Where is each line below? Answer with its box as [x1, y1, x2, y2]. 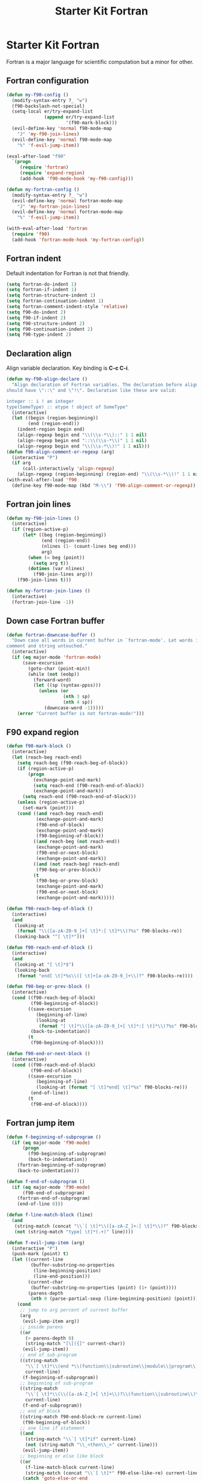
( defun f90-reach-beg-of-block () [6, 905, 94, 911]
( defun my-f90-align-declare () [6, 376, 88, 382]
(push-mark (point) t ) [11, 1251, 69, 1257]
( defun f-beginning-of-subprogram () [6, 1134, 101, 1140]
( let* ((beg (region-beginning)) [22, 532, 107, 538]
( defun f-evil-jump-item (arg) [6, 1239, 85, 1245]
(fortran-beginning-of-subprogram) [17, 1162, 107, 1168]
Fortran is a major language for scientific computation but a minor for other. [6, 58, 194, 65]
